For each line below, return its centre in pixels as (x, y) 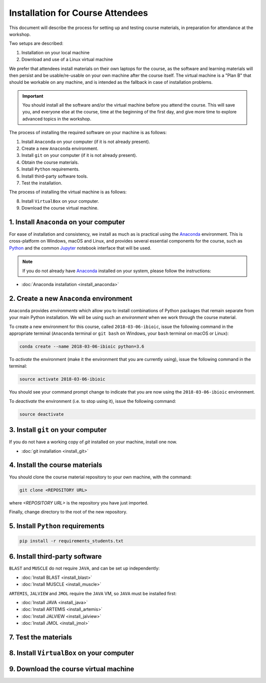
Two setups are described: (36, 43)
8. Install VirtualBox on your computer (71, 653)
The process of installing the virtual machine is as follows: (68, 192)
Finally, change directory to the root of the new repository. (68, 512)
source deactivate (42, 414)
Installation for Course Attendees (79, 13)
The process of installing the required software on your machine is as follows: (88, 133)
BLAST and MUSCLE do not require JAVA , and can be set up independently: (84, 568)
